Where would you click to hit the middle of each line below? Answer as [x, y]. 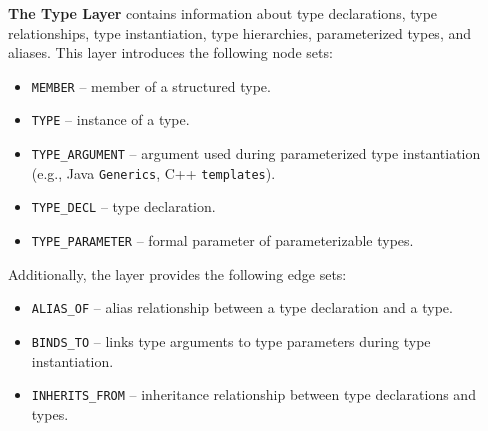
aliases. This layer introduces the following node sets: [170, 52]
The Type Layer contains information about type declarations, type [223, 13]
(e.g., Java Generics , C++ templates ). [153, 172]
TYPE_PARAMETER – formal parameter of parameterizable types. [222, 240]
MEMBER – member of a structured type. [151, 85]
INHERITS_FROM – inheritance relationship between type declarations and [253, 394]
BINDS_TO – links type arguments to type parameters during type [231, 340]
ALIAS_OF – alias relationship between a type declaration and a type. [242, 307]
